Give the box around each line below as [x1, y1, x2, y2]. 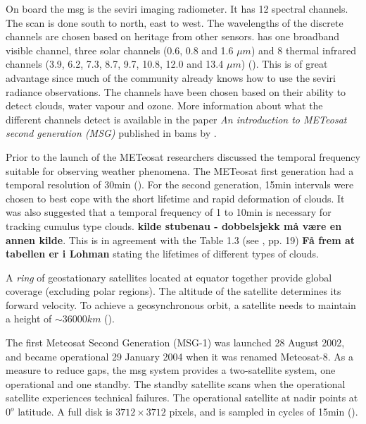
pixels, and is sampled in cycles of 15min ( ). [169, 404, 358, 419]
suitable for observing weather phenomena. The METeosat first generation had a [6, 163, 354, 178]
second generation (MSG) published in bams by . [6, 126, 217, 140]
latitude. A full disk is [18, 404, 113, 419]
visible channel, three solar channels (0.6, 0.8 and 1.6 [6, 42, 234, 57]
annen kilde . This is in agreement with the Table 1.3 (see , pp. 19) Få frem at [6, 232, 355, 247]
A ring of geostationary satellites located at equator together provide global [6, 269, 332, 284]
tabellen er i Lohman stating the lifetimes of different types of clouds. [6, 246, 319, 261]
